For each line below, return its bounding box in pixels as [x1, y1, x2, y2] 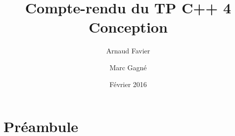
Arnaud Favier [106, 45, 150, 56]
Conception [89, 17, 168, 37]
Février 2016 [109, 79, 147, 89]
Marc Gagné [109, 62, 147, 72]
